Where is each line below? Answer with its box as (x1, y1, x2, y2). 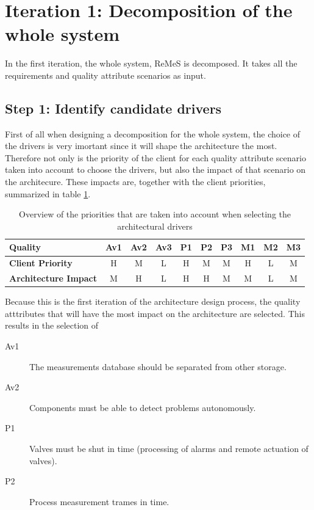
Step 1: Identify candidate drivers (5, 98, 222, 117)
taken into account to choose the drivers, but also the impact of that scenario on (5, 163, 306, 176)
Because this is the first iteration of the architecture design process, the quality (5, 295, 301, 308)
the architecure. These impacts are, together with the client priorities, (5, 175, 266, 188)
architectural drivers (117, 219, 193, 232)
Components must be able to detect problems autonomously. (29, 401, 256, 413)
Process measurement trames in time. (29, 495, 169, 508)
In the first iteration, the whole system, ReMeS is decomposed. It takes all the (5, 57, 298, 70)
